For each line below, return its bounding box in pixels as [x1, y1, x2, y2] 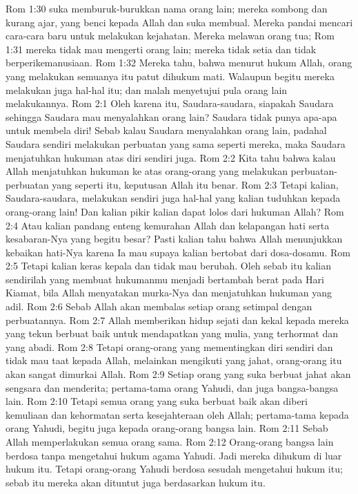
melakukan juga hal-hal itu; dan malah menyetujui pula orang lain [6, 82, 288, 97]
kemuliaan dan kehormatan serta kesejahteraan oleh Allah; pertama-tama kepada [6, 407, 349, 421]
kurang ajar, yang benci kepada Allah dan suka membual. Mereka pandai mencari [6, 15, 353, 29]
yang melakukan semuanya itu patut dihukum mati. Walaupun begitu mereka [6, 68, 335, 83]
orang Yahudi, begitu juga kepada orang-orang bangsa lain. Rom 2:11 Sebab [6, 421, 328, 435]
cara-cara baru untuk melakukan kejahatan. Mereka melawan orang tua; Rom [6, 28, 335, 43]
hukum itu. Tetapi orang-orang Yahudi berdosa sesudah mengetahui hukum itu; [6, 462, 343, 476]
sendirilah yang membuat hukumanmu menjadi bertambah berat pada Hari [6, 272, 324, 286]
